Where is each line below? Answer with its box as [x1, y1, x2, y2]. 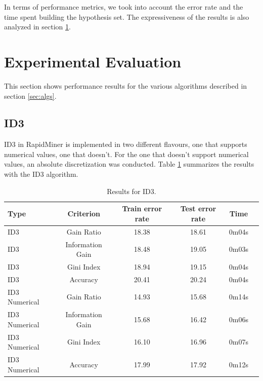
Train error [122, 203, 162, 214]
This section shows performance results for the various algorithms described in [4, 80, 247, 91]
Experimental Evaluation [4, 51, 182, 71]
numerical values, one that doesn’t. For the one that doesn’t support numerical [4, 148, 249, 159]
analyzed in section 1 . [4, 21, 71, 32]
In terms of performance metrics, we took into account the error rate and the [4, 2, 243, 12]
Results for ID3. [107, 185, 156, 196]
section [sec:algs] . [4, 90, 57, 101]
